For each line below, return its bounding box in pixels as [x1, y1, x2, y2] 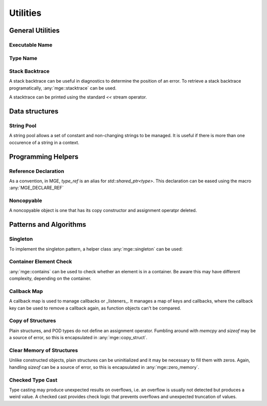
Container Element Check [9, 258, 72, 265]
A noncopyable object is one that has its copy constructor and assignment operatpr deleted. [9, 207, 197, 213]
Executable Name [9, 41, 53, 48]
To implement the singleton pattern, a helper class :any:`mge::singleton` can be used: [9, 246, 183, 252]
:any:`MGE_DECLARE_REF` [9, 185, 64, 191]
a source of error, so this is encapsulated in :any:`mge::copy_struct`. [9, 335, 148, 341]
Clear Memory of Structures [9, 347, 79, 354]
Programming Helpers [9, 152, 79, 161]
